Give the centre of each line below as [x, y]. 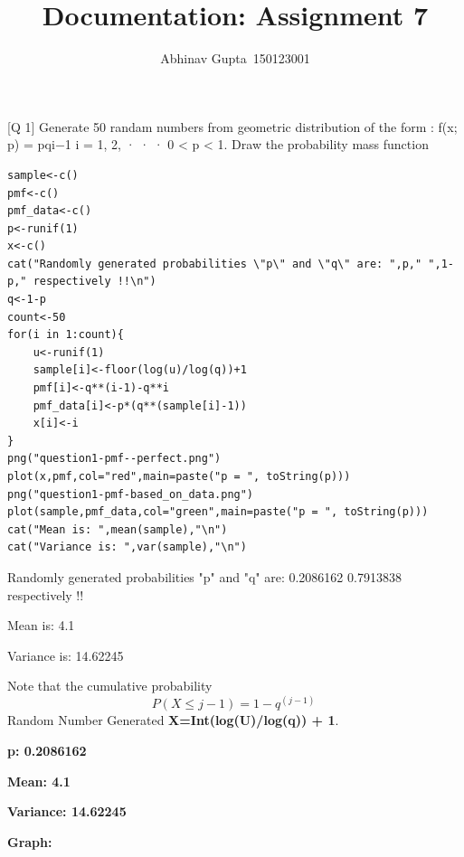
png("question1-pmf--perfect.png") [114, 459]
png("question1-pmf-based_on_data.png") [131, 494]
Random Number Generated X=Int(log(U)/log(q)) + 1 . [173, 720]
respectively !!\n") [95, 282]
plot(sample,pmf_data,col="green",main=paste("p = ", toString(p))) [218, 512]
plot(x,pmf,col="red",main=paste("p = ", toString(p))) [179, 476]
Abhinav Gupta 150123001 [235, 58]
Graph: [30, 841]
